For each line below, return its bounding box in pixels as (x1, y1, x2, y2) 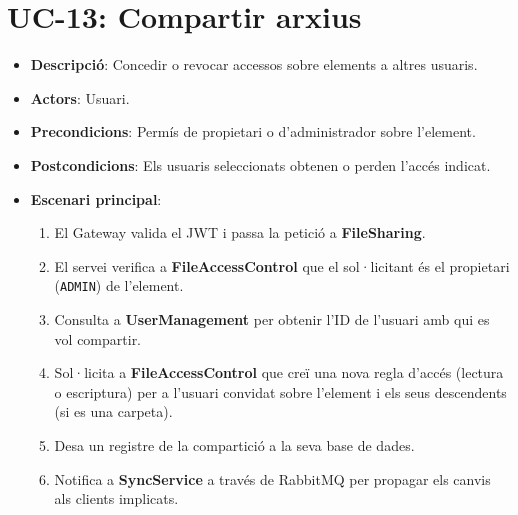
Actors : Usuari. (30, 87, 130, 108)
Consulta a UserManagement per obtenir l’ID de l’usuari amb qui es (54, 308, 490, 329)
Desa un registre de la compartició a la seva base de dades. (54, 434, 415, 455)
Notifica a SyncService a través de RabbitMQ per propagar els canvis (54, 468, 491, 489)
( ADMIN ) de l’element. (54, 275, 184, 296)
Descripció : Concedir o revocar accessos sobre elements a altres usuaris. (30, 54, 478, 75)
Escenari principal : (30, 188, 162, 209)
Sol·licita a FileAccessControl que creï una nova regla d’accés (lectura (54, 362, 504, 383)
